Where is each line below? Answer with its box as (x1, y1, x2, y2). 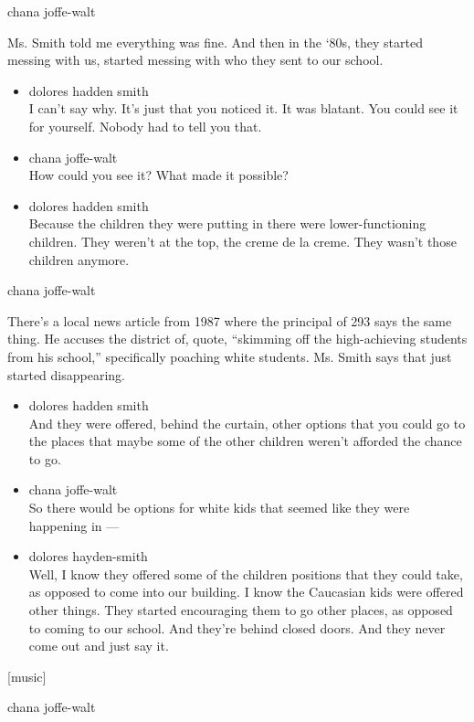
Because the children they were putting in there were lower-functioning (28, 214, 427, 233)
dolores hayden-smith (28, 547, 148, 566)
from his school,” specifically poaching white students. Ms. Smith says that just (7, 346, 452, 366)
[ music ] (7, 666, 47, 685)
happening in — (28, 515, 120, 535)
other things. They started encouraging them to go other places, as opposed (28, 600, 453, 620)
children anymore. (28, 250, 130, 269)
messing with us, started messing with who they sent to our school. (7, 50, 384, 69)
